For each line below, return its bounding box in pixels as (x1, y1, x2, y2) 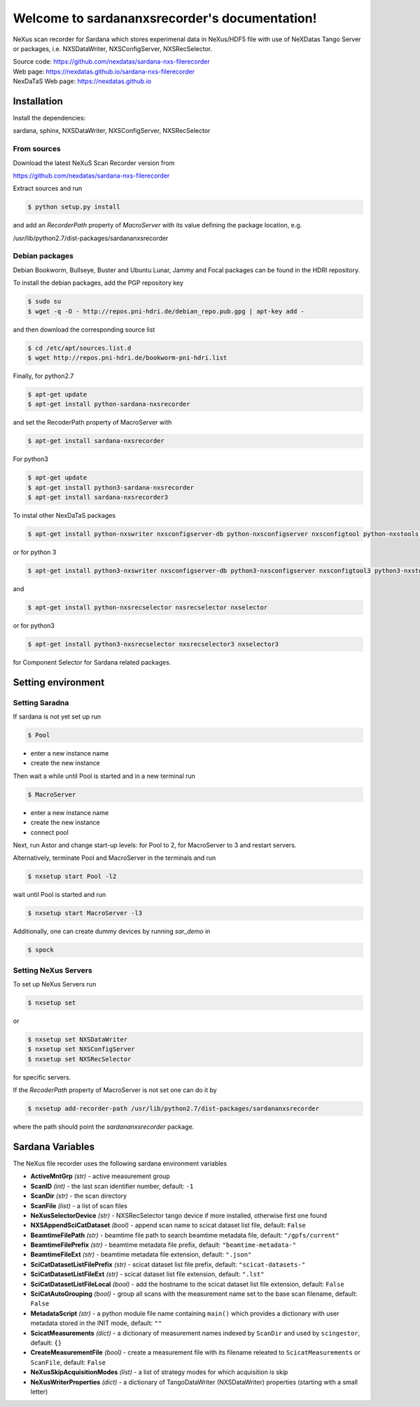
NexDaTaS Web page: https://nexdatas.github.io (13, 77, 152, 85)
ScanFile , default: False (30, 1358, 106, 1366)
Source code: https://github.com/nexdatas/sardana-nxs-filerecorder (13, 57, 210, 66)
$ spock (27, 946, 54, 954)
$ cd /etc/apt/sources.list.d (27, 344, 132, 352)
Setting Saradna (13, 698, 69, 707)
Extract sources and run (13, 184, 83, 192)
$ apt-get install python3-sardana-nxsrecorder (27, 483, 194, 491)
